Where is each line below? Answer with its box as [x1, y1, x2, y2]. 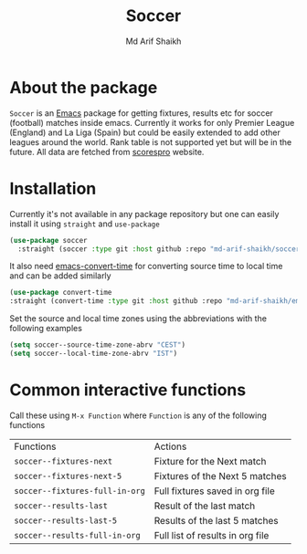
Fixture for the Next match [153, 455, 267, 467]
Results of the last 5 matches [153, 514, 279, 527]
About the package [9, 77, 158, 98]
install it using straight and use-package [9, 218, 160, 229]
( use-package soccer [9, 235, 89, 245]
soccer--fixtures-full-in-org [14, 486, 146, 496]
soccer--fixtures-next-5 [14, 471, 122, 481]
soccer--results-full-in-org [14, 530, 141, 540]
